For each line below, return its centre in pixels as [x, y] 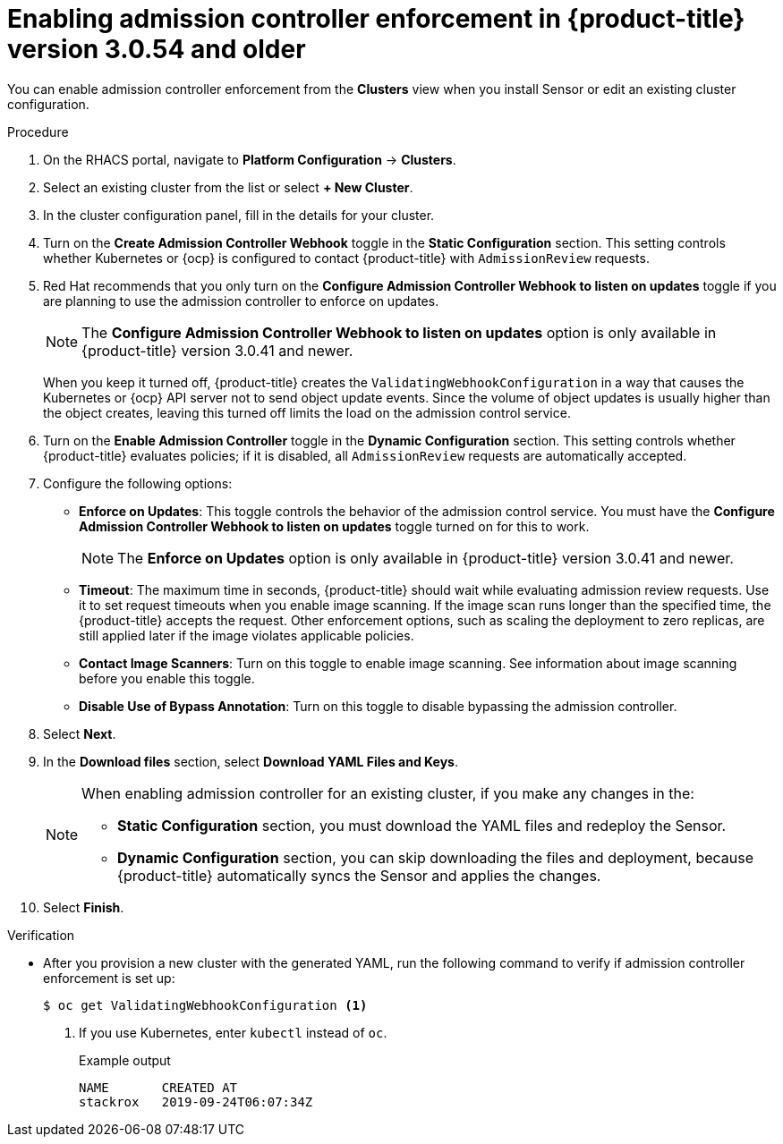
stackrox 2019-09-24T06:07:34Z [196, 1102]
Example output [125, 1060]
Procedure [38, 131]
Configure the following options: [138, 483]
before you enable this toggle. [167, 678]
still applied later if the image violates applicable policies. [247, 635]
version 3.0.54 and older [157, 49]
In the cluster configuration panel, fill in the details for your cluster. [239, 215]
